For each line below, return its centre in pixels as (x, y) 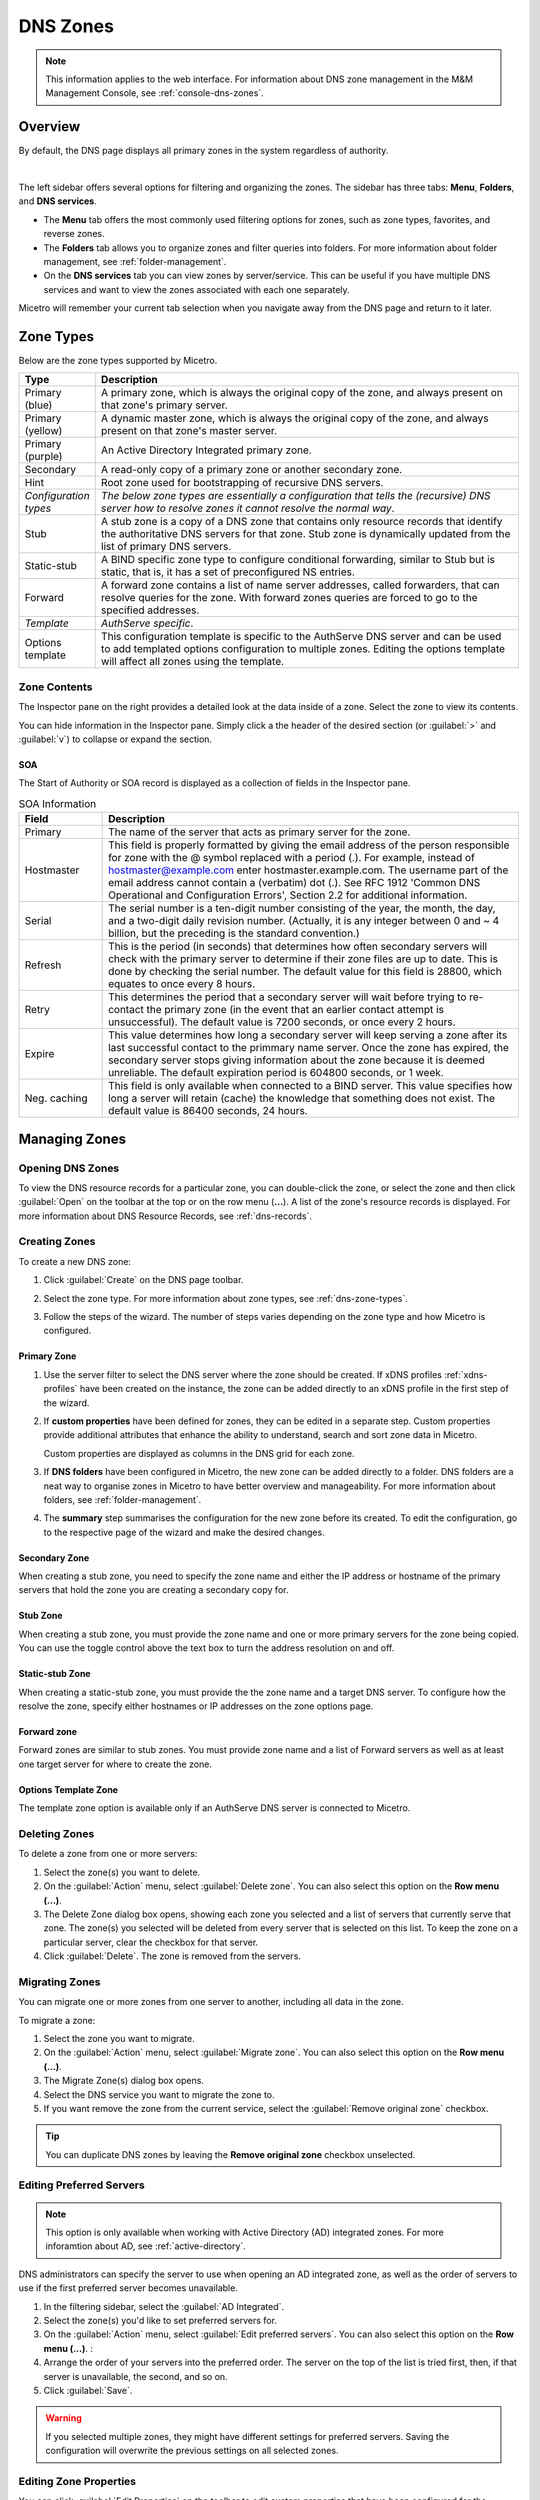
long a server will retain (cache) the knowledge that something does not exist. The (301, 1098)
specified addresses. (150, 610)
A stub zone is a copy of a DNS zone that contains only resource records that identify (301, 522)
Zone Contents (55, 687)
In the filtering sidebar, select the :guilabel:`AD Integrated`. (164, 2306)
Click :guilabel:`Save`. (88, 2390)
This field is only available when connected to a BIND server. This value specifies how (310, 1086)
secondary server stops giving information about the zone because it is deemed (296, 1060)
